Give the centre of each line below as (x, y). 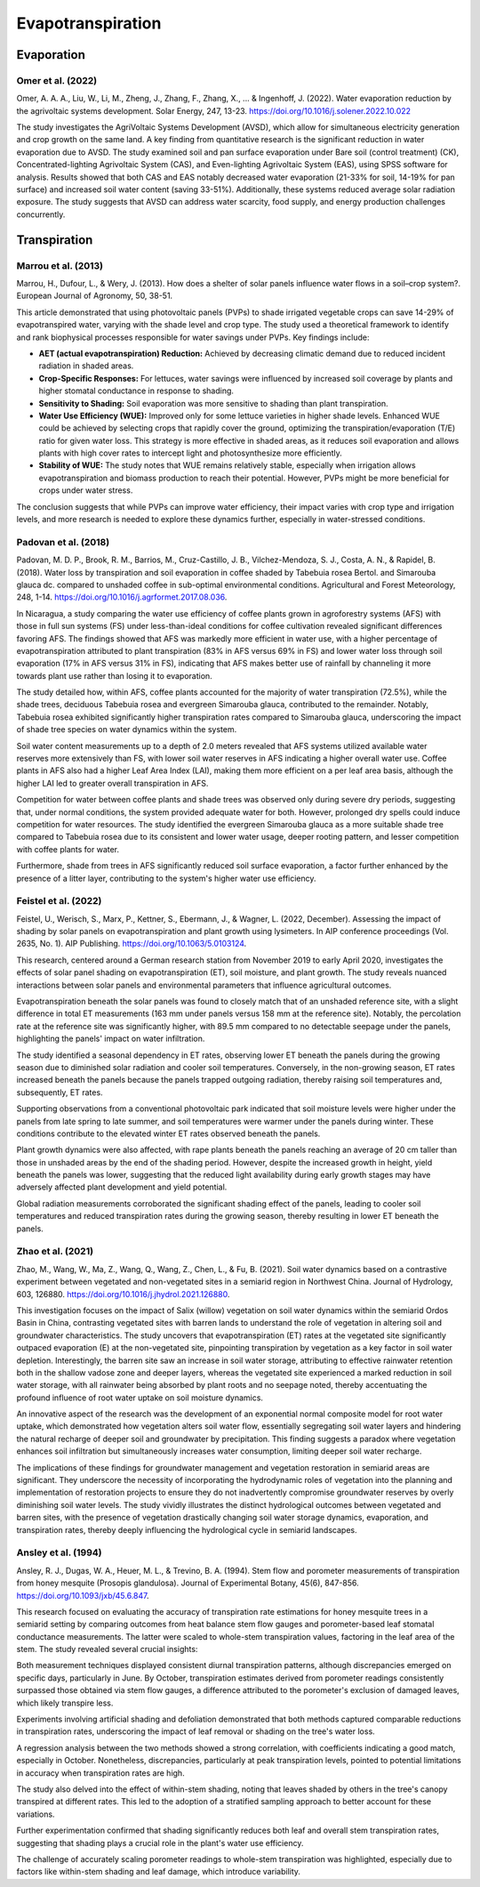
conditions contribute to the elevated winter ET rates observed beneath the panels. (168, 1133)
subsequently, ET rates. (60, 1092)
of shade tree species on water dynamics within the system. (127, 730)
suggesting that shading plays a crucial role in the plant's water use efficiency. (160, 1843)
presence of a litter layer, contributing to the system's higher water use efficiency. (166, 878)
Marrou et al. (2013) (60, 265)
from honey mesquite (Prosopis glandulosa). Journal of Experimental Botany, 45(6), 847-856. (188, 1583)
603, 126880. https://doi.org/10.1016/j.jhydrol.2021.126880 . (123, 1294)
